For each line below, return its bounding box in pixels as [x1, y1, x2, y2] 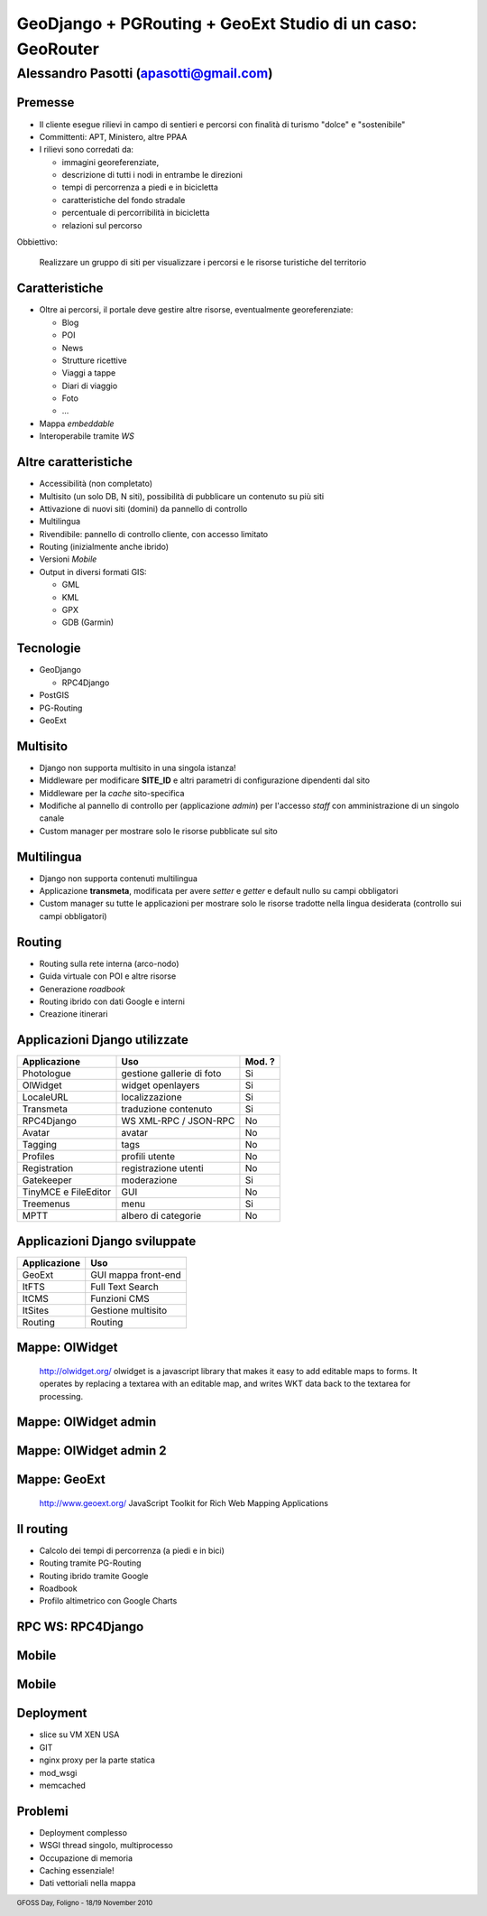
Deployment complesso [39, 1827, 128, 1837]
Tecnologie [16, 641, 81, 656]
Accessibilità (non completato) [39, 479, 153, 489]
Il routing [16, 1521, 69, 1537]
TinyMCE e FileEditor [22, 1186, 112, 1198]
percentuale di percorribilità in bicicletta [61, 208, 210, 219]
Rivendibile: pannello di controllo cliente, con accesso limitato [39, 528, 269, 539]
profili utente [121, 1150, 176, 1163]
